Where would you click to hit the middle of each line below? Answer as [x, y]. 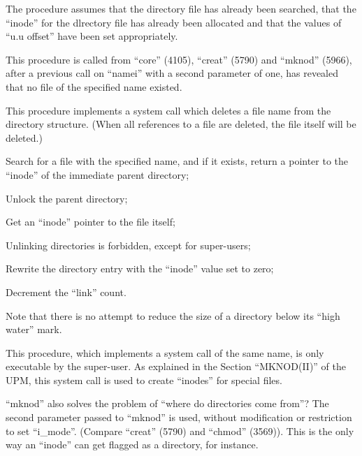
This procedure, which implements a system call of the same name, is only [165, 352]
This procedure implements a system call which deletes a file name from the [168, 110]
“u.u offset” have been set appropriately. [92, 36]
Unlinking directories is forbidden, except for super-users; [128, 245]
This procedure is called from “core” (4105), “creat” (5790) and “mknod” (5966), [179, 59]
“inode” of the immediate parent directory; [97, 174]
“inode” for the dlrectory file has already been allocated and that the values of [174, 22]
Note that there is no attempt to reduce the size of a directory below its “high [173, 315]
